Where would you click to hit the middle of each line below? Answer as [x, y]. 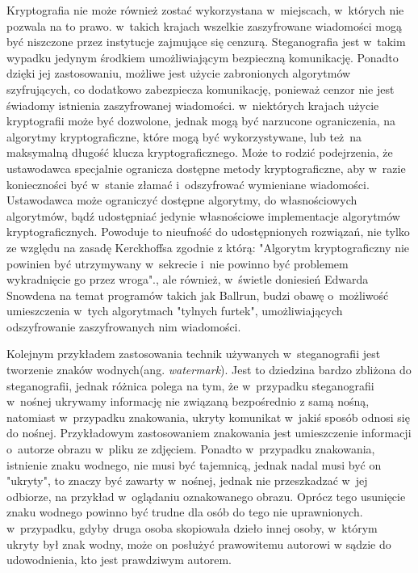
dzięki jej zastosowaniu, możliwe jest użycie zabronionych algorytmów [179, 73]
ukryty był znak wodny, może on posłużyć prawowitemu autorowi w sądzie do [199, 544]
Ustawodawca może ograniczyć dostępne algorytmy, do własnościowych [182, 200]
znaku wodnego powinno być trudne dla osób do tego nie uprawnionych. [185, 512]
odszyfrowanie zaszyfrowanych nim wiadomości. [124, 326]
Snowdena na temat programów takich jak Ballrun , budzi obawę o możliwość [198, 295]
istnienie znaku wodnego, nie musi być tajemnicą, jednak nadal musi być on [194, 464]
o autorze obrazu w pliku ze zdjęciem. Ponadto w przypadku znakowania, [191, 449]
